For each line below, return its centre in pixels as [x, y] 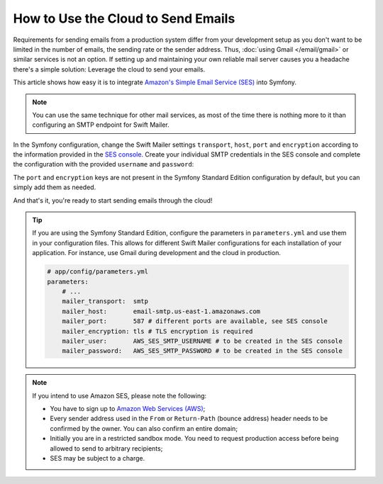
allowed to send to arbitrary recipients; [106, 448]
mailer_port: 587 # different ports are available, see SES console [195, 321]
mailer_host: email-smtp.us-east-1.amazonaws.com [161, 311]
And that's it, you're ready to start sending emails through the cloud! [113, 200]
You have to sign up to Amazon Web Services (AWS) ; [128, 409]
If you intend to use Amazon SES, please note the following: [120, 395]
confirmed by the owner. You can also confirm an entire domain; [144, 428]
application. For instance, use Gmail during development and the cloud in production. [157, 253]
